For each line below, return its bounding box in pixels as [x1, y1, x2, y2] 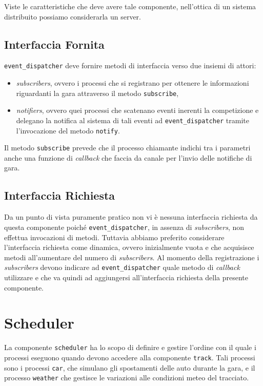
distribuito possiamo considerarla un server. [4, 11, 141, 22]
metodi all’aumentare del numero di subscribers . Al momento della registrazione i [4, 252, 259, 262]
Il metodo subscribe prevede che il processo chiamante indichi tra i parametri [4, 142, 251, 153]
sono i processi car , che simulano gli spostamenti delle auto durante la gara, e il [4, 362, 255, 373]
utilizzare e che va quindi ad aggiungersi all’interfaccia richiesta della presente [4, 272, 249, 282]
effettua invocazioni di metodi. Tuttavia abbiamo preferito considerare [4, 231, 225, 242]
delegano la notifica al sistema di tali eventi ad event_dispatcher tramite [16, 114, 250, 125]
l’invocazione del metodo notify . [16, 125, 120, 136]
